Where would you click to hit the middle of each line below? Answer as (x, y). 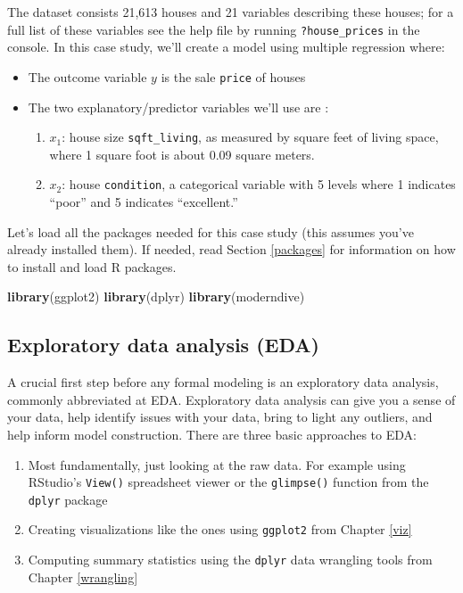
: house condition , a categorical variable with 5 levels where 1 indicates (259, 184)
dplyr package (68, 499)
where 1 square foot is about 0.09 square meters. (182, 154)
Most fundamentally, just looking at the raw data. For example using (217, 464)
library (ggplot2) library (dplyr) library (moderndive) (156, 296)
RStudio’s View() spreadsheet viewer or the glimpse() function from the (228, 482)
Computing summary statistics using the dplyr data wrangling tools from (230, 560)
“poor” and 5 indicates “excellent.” (144, 202)
